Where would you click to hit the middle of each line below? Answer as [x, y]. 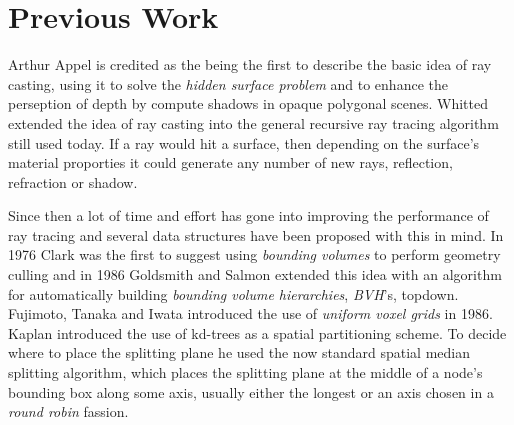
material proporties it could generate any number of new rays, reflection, [230, 162]
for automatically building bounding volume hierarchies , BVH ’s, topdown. [233, 293]
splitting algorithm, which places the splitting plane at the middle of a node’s [245, 372]
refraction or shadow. [73, 181]
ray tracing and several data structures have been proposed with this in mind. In [256, 234]
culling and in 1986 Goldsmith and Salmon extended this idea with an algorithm [255, 274]
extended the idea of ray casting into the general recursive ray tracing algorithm [253, 122]
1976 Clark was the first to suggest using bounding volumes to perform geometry [254, 254]
